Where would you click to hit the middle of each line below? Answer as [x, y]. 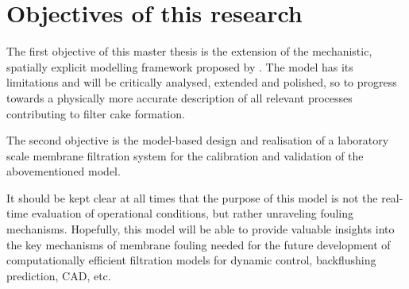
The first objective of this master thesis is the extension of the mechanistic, [189, 51]
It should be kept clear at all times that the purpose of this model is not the [192, 197]
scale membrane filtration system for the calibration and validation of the [185, 155]
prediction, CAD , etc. [59, 275]
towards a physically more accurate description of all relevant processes [179, 97]
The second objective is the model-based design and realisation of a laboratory [198, 140]
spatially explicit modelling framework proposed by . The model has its [180, 66]
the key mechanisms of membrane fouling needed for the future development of [199, 244]
